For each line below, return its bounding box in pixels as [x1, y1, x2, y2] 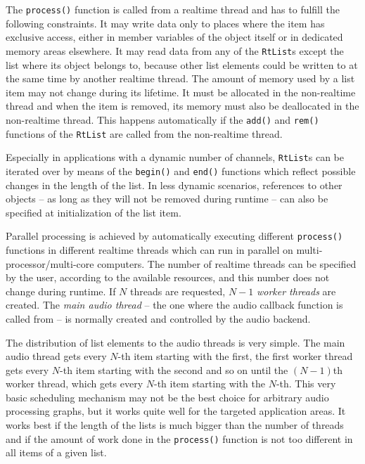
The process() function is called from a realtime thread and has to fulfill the [6, 2, 340, 16]
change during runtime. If [6, 283, 116, 298]
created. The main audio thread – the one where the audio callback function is [6, 297, 343, 312]
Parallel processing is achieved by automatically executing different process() [6, 228, 343, 243]
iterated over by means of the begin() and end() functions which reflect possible [6, 163, 356, 178]
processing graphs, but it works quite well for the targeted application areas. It [6, 404, 346, 418]
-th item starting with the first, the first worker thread [117, 349, 353, 363]
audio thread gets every [6, 349, 107, 363]
